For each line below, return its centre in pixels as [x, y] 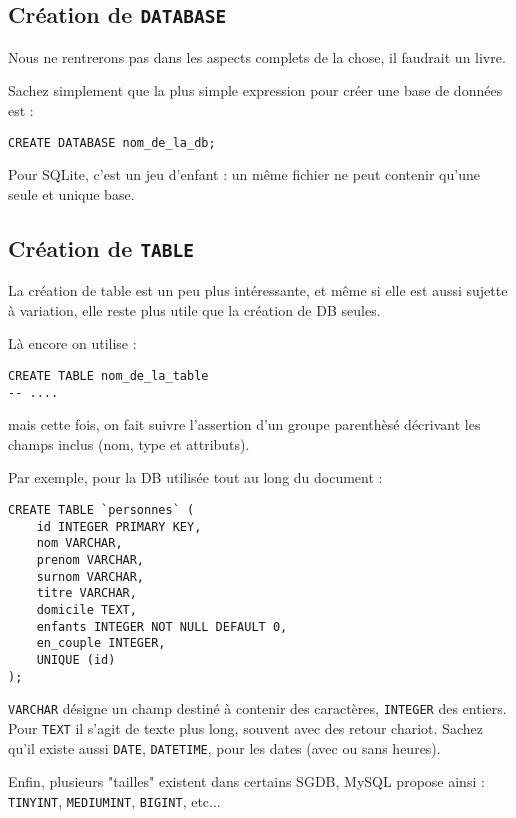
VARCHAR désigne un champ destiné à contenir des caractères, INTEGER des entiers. [257, 708]
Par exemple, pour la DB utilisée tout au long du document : [195, 477]
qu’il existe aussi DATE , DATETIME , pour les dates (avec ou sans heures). [224, 747]
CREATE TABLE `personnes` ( [101, 510]
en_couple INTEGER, [101, 643]
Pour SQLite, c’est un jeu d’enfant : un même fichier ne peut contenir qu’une [244, 174]
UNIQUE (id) [76, 659]
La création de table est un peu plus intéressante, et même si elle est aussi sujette [258, 290]
